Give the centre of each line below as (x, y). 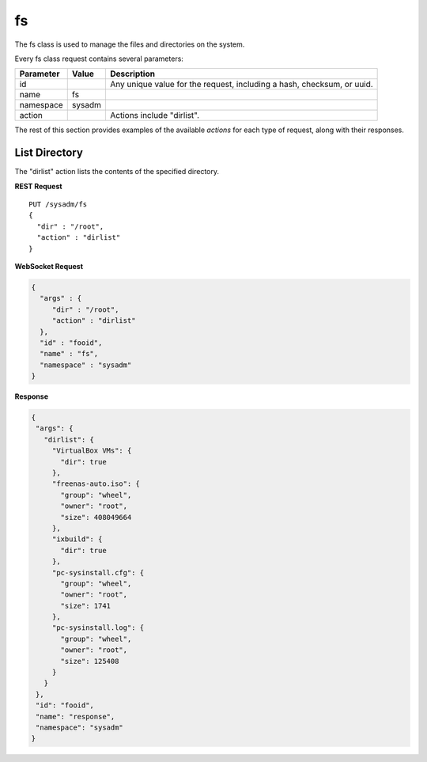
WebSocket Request (49, 266)
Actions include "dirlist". (155, 116)
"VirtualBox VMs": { (92, 451)
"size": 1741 (85, 606)
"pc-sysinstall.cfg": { (98, 572)
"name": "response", (76, 717)
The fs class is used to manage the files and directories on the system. (130, 44)
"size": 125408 (90, 661)
